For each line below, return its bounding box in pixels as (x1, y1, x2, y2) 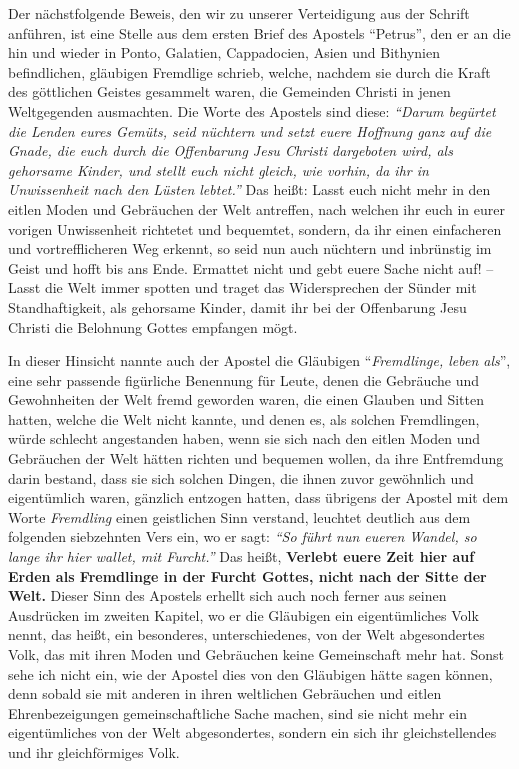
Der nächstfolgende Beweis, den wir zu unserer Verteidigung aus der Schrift (8, 3, 470, 23)
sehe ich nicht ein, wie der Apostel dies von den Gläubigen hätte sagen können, (8, 663, 493, 684)
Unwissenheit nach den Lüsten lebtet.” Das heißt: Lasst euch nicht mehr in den (8, 179, 491, 200)
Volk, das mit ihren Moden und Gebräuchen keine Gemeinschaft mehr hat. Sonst (8, 644, 505, 664)
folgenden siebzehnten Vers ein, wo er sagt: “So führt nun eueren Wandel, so (8, 526, 477, 547)
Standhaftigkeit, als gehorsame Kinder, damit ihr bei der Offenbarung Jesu (8, 296, 467, 317)
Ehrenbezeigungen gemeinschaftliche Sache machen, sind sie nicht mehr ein (8, 702, 467, 723)
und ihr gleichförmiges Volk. (8, 741, 180, 762)
